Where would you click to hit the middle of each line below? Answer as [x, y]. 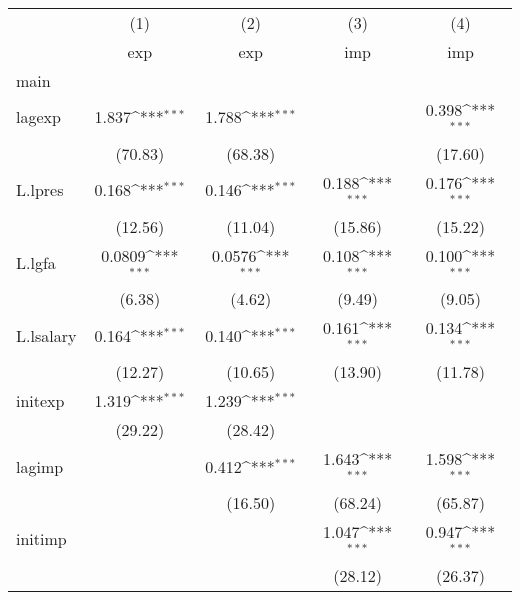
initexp [40, 401]
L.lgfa [36, 262]
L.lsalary [46, 335]
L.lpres [40, 190]
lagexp [38, 117]
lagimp [40, 466]
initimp [41, 539]
